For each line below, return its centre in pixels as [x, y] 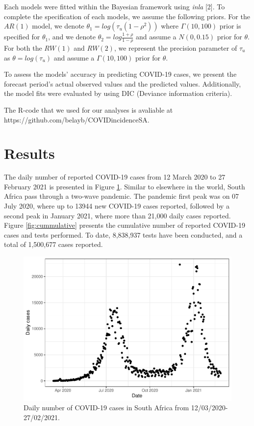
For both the [23, 48]
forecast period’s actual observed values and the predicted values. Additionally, [123, 83]
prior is [230, 26]
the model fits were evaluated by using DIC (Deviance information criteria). [118, 93]
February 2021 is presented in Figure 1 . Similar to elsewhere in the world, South [125, 186]
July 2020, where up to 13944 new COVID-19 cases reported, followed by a [117, 206]
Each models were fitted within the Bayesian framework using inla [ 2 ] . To [114, 6]
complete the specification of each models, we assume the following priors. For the [127, 16]
